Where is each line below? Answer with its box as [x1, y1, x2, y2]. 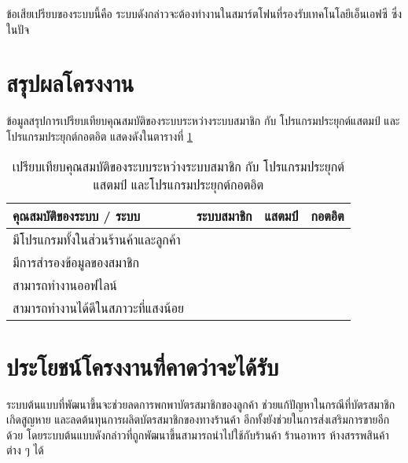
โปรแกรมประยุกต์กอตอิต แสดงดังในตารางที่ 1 [6, 127, 193, 144]
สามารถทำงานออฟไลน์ [13, 275, 117, 294]
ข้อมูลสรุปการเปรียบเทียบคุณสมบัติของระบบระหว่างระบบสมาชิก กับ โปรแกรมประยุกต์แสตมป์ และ [6, 112, 400, 129]
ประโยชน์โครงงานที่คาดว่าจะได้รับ [6, 350, 279, 382]
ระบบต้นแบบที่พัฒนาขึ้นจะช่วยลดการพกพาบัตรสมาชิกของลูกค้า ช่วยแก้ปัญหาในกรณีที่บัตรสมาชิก [6, 395, 395, 412]
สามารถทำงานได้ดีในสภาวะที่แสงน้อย [13, 298, 185, 317]
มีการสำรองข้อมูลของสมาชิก [13, 252, 139, 271]
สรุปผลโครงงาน [6, 67, 134, 99]
